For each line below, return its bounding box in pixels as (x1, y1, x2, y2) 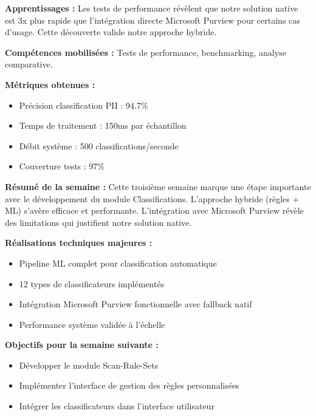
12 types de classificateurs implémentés (19, 277, 165, 290)
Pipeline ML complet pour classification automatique (19, 256, 217, 269)
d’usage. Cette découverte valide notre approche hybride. (5, 26, 217, 38)
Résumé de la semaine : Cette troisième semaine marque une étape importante (5, 180, 311, 193)
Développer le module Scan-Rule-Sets (19, 358, 159, 371)
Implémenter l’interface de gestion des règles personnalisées (19, 379, 239, 392)
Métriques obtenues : (5, 78, 95, 90)
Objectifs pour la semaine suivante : (5, 338, 159, 351)
